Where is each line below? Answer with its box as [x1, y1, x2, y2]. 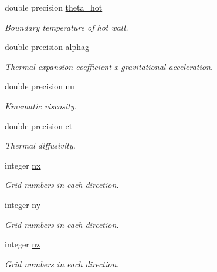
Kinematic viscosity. [5, 99, 77, 112]
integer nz [5, 238, 40, 250]
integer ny [5, 198, 41, 210]
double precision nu [5, 80, 74, 92]
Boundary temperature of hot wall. [5, 21, 128, 33]
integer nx [5, 159, 41, 171]
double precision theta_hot [5, 1, 103, 13]
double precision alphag [5, 41, 90, 53]
